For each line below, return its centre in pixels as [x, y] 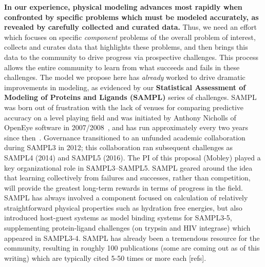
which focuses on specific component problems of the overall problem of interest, [130, 37]
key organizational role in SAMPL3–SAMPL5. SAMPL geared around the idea [128, 167]
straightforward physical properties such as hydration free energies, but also [123, 207]
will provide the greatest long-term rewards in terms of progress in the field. [124, 187]
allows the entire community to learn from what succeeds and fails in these [122, 67]
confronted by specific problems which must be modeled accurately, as [131, 17]
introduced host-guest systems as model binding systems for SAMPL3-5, [118, 218]
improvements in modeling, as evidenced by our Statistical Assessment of [125, 87]
